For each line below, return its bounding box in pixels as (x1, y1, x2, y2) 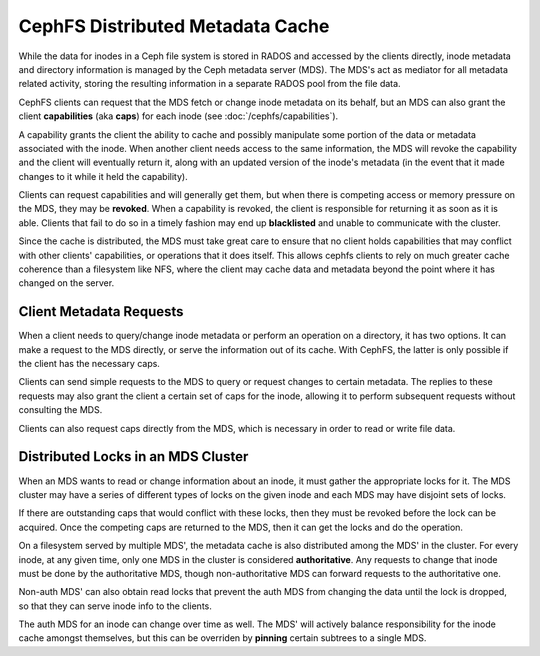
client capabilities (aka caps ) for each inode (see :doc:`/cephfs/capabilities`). (18, 110, 339, 122)
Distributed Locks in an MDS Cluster (18, 448, 249, 465)
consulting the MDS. (18, 404, 103, 416)
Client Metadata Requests (18, 303, 184, 320)
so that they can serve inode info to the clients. (18, 600, 212, 612)
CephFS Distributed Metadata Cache (18, 15, 330, 37)
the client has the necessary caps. (18, 358, 160, 370)
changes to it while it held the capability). (18, 170, 189, 182)
